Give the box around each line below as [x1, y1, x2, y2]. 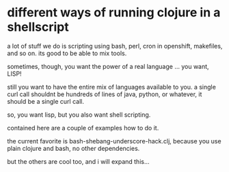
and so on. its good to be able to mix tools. [7, 49, 127, 57]
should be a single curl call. [7, 97, 84, 105]
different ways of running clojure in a [7, 5, 221, 20]
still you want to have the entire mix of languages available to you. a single [7, 83, 217, 91]
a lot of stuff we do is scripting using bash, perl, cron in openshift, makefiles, [7, 42, 223, 50]
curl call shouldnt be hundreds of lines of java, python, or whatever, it [7, 90, 202, 98]
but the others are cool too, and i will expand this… [7, 157, 150, 165]
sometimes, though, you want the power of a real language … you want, [7, 62, 210, 70]
